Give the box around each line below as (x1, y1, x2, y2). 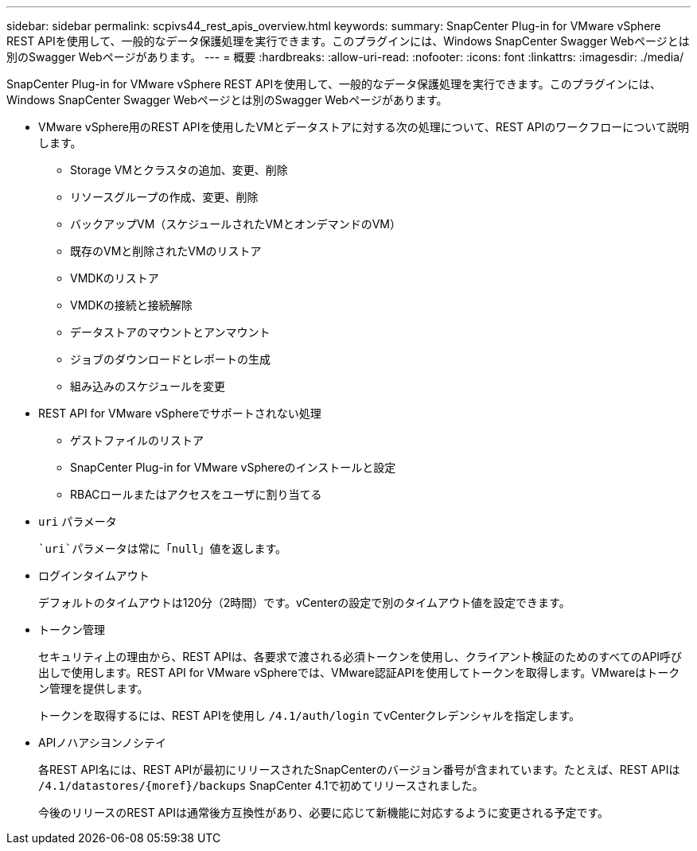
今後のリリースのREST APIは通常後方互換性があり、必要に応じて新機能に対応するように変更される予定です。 (38, 806, 609, 819)
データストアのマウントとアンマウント (70, 325, 271, 339)
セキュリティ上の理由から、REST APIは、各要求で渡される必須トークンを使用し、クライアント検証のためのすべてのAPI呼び (38, 650, 683, 663)
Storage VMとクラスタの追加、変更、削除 (70, 163, 288, 177)
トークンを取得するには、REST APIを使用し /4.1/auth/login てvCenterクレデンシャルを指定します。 (38, 709, 581, 722)
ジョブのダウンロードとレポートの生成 (70, 352, 271, 366)
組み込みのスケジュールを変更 (70, 379, 226, 393)
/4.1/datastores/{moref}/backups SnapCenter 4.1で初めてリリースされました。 (38, 779, 484, 792)
